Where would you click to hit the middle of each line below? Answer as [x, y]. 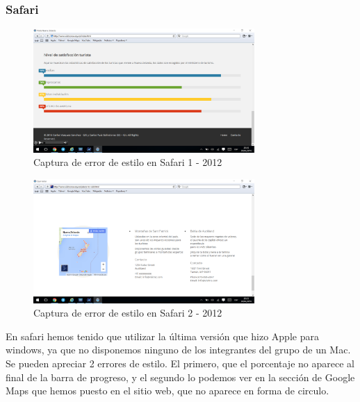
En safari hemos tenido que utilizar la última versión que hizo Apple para [162, 336]
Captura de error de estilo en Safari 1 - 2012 [128, 162]
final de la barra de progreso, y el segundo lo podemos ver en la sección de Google [180, 377]
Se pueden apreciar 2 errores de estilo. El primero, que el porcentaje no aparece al [180, 363]
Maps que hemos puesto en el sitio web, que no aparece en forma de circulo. [167, 391]
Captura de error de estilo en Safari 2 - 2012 [128, 313]
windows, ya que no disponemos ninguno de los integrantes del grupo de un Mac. [178, 350]
